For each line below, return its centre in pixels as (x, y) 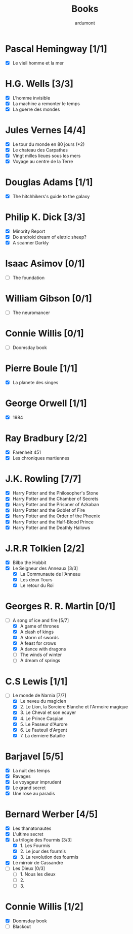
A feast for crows (38, 643)
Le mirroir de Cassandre (38, 863)
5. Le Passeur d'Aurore (44, 724)
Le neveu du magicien (43, 701)
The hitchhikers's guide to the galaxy (51, 196)
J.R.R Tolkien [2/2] (45, 548)
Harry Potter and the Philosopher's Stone (55, 493)
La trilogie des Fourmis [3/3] (42, 840)
